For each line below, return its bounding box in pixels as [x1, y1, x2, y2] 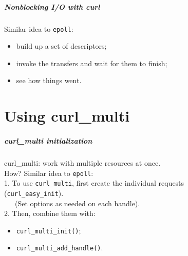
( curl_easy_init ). [4, 187, 64, 198]
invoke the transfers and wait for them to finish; [16, 57, 167, 68]
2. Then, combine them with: [4, 208, 96, 219]
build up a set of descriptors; [16, 41, 107, 51]
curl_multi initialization [4, 135, 92, 146]
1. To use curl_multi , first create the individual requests [4, 178, 184, 188]
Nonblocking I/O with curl [4, 1, 100, 12]
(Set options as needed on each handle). [14, 198, 140, 208]
